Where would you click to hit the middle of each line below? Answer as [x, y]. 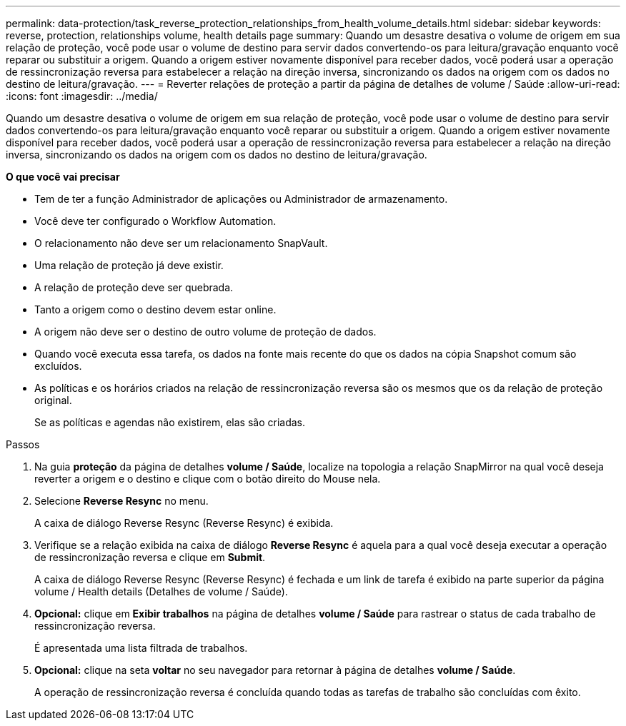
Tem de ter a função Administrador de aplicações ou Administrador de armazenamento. [241, 199]
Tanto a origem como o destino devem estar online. [155, 309]
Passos [23, 444]
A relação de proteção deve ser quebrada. [134, 287]
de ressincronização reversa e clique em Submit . [150, 557]
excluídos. [58, 366]
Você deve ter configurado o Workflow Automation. [155, 221]
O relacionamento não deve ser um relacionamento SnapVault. [181, 243]
